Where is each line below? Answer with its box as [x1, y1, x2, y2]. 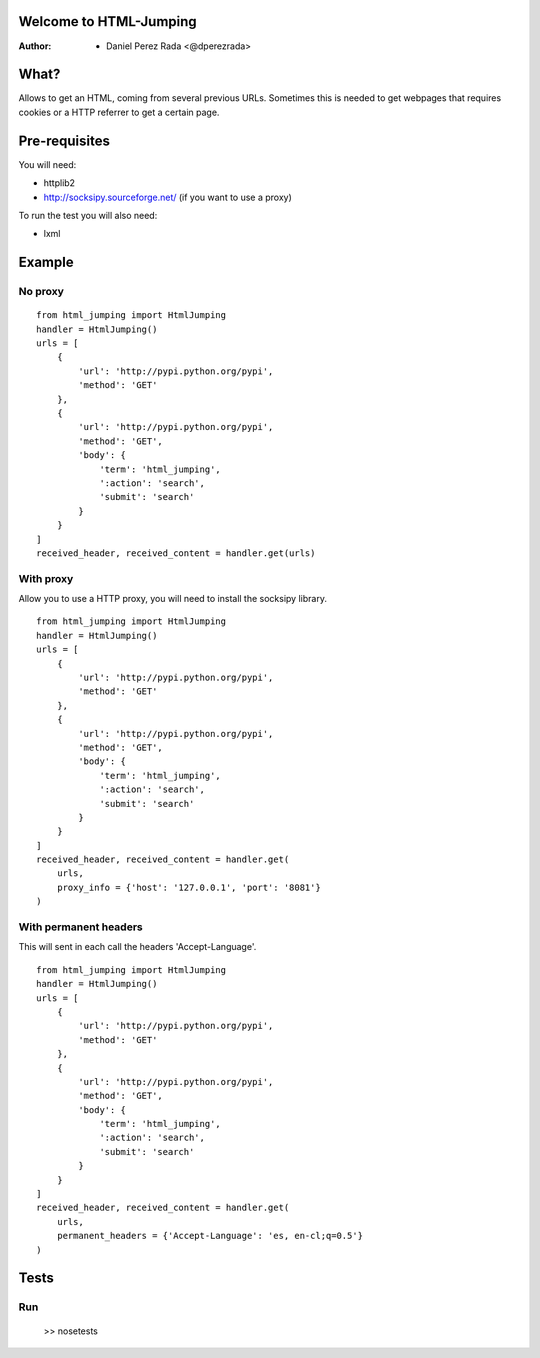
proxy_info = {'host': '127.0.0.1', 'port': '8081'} [56, 881, 322, 893]
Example [18, 254, 74, 271]
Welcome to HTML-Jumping [18, 13, 197, 30]
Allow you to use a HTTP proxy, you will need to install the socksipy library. [18, 593, 327, 605]
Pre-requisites [18, 132, 110, 149]
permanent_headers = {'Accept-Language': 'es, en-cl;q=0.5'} [56, 1230, 364, 1242]
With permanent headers [18, 920, 144, 934]
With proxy [18, 571, 74, 585]
